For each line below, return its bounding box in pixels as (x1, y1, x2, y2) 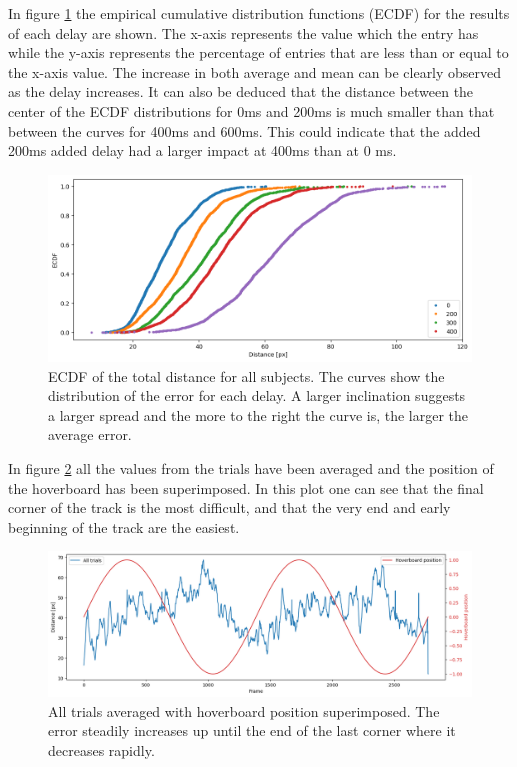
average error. (48, 424, 132, 445)
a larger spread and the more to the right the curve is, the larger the (48, 404, 469, 425)
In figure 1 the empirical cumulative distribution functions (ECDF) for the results (8, 3, 510, 23)
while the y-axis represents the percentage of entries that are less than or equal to (8, 42, 509, 63)
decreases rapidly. (48, 739, 155, 760)
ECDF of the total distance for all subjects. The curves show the (48, 365, 445, 386)
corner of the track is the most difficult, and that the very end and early (8, 497, 451, 518)
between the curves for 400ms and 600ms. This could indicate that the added (8, 120, 481, 141)
